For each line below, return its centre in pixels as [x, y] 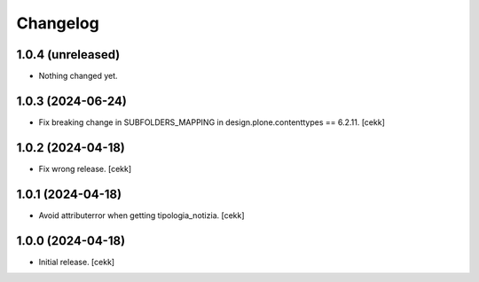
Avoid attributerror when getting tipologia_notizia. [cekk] [141, 215]
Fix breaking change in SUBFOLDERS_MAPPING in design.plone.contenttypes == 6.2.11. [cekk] [212, 122]
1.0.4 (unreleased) [68, 55]
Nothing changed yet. [79, 76]
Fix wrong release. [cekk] [85, 168]
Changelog [58, 23]
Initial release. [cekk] [77, 262]
